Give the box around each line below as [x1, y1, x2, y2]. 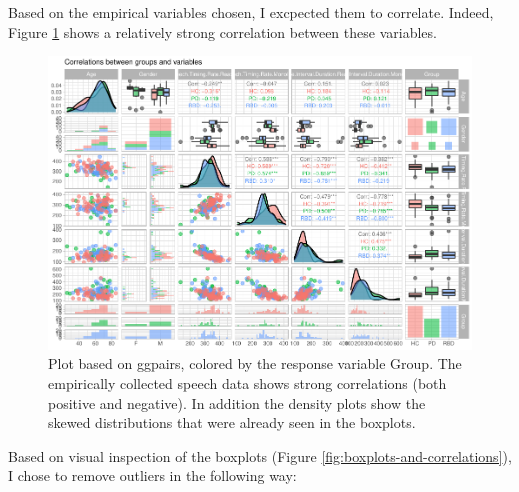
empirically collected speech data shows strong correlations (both [48, 372, 447, 393]
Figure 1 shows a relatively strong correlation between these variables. [8, 21, 437, 42]
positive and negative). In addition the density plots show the [48, 392, 426, 413]
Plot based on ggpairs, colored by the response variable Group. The [48, 353, 462, 374]
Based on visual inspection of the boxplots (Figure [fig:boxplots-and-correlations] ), [8, 445, 512, 466]
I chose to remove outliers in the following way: [8, 465, 297, 486]
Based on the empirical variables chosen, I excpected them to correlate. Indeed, [8, 2, 494, 22]
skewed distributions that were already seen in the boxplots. [48, 412, 416, 433]
